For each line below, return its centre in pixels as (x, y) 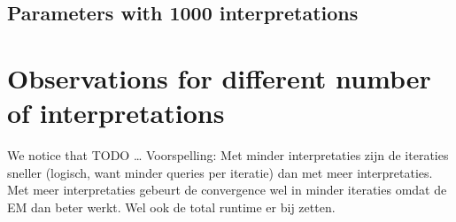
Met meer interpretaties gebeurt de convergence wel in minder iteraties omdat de (227, 190)
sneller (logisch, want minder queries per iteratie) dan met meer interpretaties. (220, 172)
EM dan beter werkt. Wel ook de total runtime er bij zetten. (171, 207)
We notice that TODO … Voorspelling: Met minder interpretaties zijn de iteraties (228, 155)
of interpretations (116, 113)
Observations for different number (219, 77)
